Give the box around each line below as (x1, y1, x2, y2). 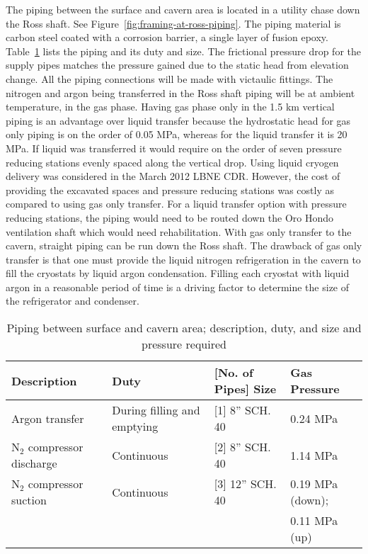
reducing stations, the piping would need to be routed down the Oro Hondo (6, 210, 334, 225)
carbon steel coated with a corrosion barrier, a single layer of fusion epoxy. (6, 30, 328, 45)
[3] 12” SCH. (214, 475, 277, 492)
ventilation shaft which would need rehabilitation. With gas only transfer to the (6, 224, 352, 239)
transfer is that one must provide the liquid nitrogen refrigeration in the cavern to (6, 251, 361, 266)
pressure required (142, 336, 226, 353)
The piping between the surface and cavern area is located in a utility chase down (6, 2, 360, 16)
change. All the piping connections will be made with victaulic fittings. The (6, 71, 333, 86)
